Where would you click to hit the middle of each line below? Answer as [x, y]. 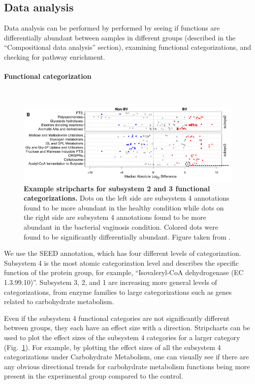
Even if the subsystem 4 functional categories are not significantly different [117, 318]
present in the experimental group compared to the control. [94, 376]
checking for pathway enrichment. [55, 56]
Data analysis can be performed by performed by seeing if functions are [112, 28]
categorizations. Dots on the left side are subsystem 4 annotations [127, 198]
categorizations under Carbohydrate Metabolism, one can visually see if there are [127, 357]
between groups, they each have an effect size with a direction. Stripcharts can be [127, 328]
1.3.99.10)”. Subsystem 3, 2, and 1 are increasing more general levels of [111, 282]
